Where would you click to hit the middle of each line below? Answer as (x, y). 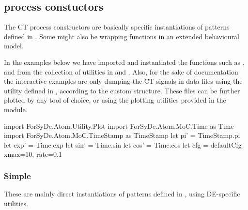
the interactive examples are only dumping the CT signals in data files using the (123, 81)
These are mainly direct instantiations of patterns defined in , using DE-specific (122, 194)
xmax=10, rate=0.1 (33, 154)
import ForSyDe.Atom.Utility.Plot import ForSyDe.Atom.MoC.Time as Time (119, 126)
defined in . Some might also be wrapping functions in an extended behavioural (122, 36)
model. (14, 46)
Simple (17, 175)
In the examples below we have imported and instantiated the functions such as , (124, 62)
